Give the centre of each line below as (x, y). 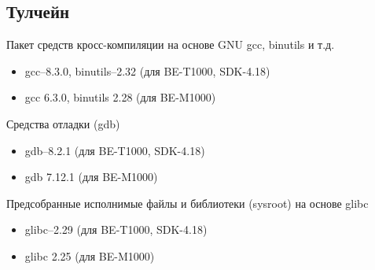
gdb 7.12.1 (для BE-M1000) (91, 177)
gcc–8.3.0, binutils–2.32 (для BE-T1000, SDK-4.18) (147, 70)
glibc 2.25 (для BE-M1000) (90, 255)
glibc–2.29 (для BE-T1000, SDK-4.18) (116, 229)
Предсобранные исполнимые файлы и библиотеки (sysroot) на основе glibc (187, 203)
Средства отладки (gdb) (63, 123)
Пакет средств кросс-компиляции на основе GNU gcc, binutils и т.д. (171, 44)
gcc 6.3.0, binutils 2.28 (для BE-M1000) (120, 97)
